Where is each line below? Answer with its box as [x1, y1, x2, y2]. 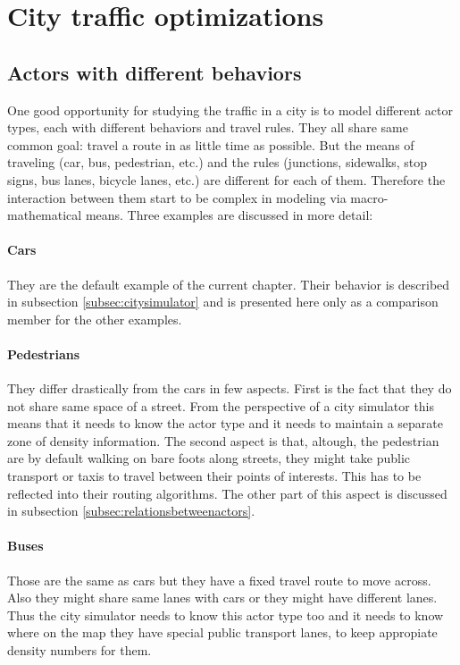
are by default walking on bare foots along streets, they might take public [7, 449, 411, 467]
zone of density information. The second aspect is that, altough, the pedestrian [7, 431, 439, 450]
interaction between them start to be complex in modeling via [7, 188, 347, 206]
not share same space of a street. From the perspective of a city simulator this [7, 396, 435, 415]
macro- [350, 188, 389, 206]
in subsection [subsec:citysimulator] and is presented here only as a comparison [7, 292, 439, 311]
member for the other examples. [7, 309, 182, 328]
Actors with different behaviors [7, 58, 302, 86]
